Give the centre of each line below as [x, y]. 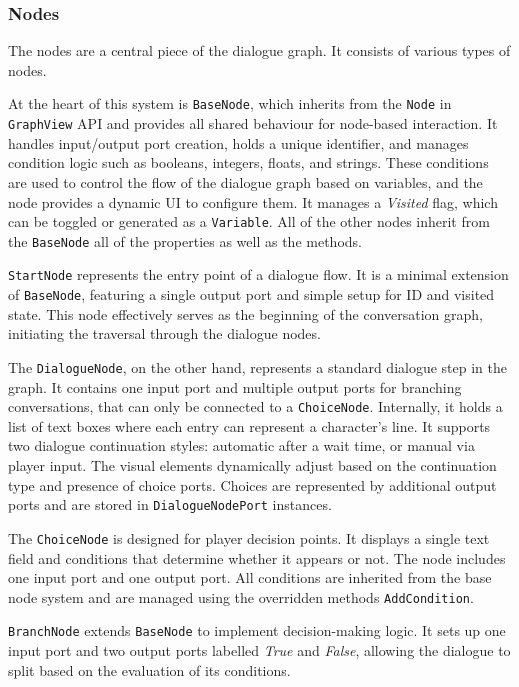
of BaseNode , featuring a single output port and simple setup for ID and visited [251, 294]
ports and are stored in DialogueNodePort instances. [170, 504]
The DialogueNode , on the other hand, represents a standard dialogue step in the [257, 366]
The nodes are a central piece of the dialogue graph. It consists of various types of [259, 50]
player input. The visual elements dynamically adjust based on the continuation [252, 465]
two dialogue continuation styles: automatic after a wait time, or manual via [241, 445]
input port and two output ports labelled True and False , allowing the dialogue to [259, 650]
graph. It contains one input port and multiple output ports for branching [235, 386]
